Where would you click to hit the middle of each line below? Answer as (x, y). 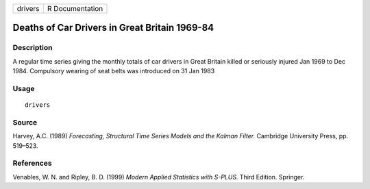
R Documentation (75, 9)
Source (25, 122)
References (32, 163)
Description (33, 48)
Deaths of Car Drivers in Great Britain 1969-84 (113, 28)
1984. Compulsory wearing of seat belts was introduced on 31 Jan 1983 (114, 71)
